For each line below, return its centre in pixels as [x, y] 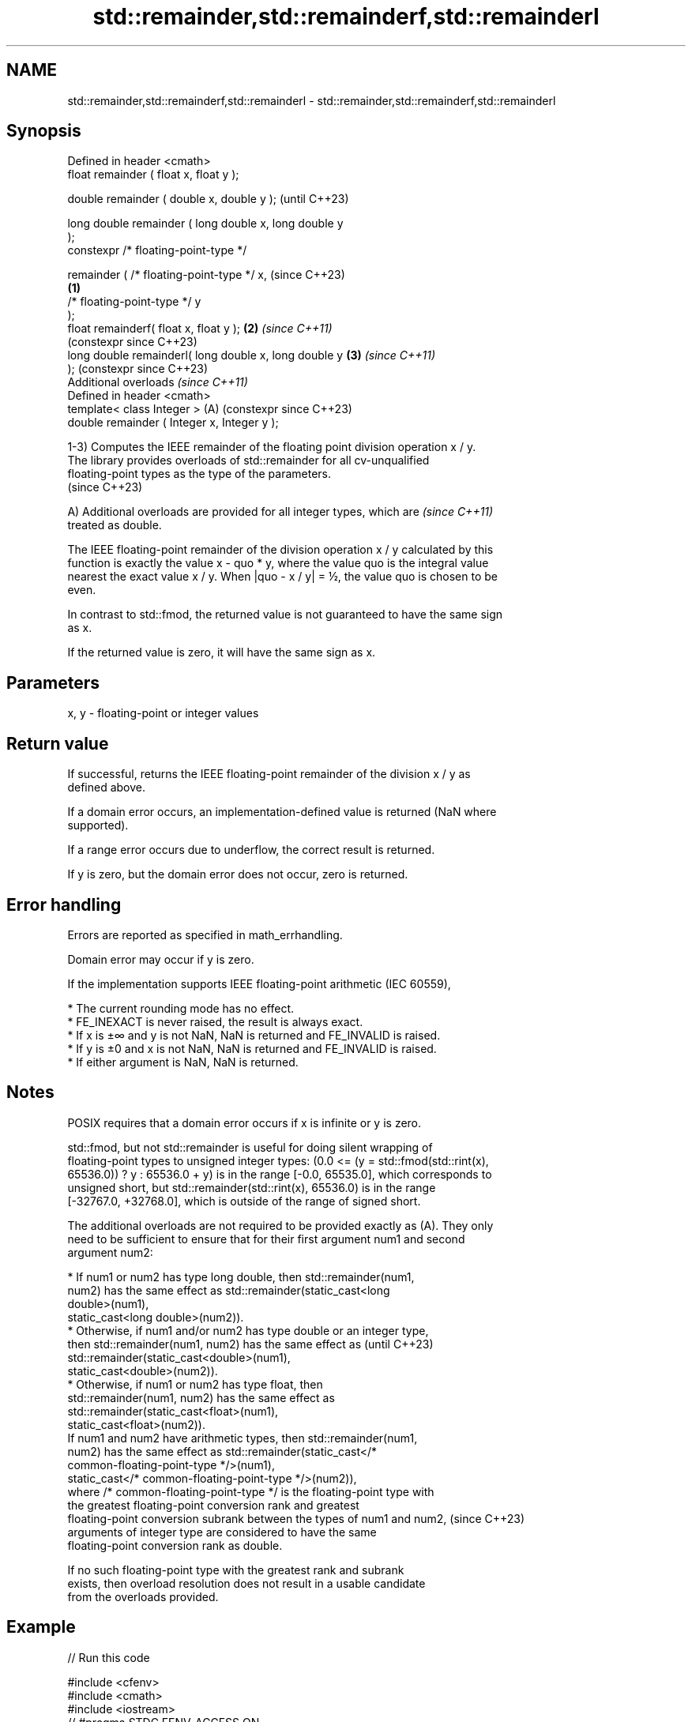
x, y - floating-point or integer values [163, 713]
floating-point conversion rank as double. [175, 1545]
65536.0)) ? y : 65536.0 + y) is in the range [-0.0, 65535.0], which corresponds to [280, 1174]
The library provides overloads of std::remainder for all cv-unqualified [248, 461]
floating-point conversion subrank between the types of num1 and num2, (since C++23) [296, 1518]
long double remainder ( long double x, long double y [205, 224]
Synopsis [44, 131]
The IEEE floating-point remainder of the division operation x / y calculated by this [280, 550]
